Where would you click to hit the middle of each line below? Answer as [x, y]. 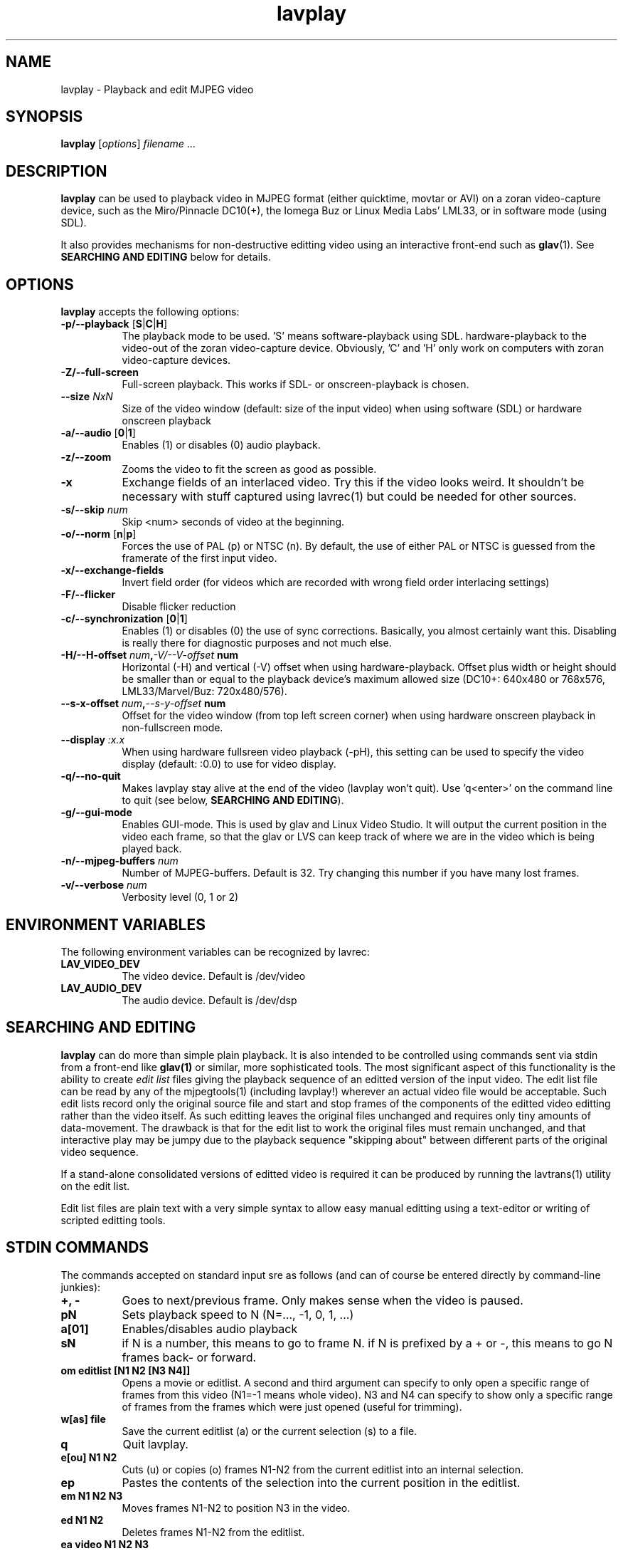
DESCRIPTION [57, 171]
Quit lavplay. [155, 1444]
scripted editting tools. [113, 1220]
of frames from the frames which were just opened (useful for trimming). [292, 1406]
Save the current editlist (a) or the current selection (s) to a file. [270, 1431]
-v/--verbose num [104, 885]
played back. [152, 849]
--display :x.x [93, 740]
